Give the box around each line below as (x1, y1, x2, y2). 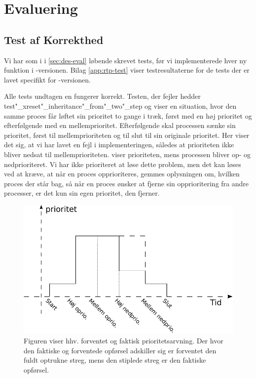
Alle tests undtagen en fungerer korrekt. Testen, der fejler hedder (4, 91, 201, 101)
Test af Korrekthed (4, 32, 104, 47)
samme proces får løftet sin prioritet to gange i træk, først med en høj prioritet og (4, 110, 252, 121)
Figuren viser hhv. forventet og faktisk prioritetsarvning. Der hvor (24, 336, 223, 345)
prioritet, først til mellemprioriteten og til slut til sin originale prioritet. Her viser (4, 129, 250, 140)
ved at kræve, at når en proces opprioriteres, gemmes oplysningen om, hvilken (4, 168, 240, 179)
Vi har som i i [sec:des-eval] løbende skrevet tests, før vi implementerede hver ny (4, 55, 247, 65)
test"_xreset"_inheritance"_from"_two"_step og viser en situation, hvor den (4, 100, 237, 111)
